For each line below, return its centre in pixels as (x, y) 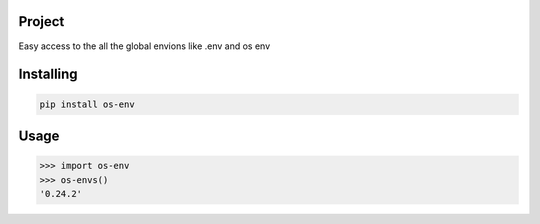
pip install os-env (87, 104)
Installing (48, 74)
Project (41, 21)
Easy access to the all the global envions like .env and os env (144, 46)
